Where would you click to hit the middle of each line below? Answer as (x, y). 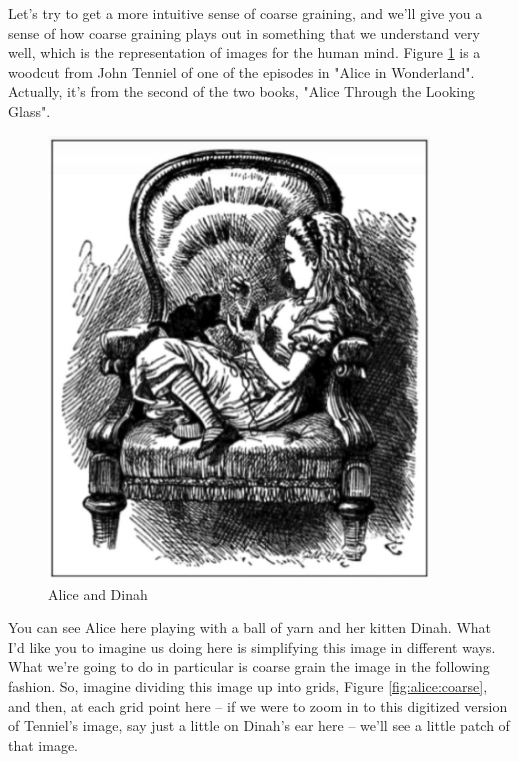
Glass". (29, 110)
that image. (43, 744)
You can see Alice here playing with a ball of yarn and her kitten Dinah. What (250, 627)
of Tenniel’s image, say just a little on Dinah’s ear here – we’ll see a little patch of (259, 725)
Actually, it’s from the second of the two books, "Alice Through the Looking (241, 91)
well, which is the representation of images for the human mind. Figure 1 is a (244, 52)
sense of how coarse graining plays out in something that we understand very (244, 32)
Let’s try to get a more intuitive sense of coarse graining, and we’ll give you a (245, 13)
